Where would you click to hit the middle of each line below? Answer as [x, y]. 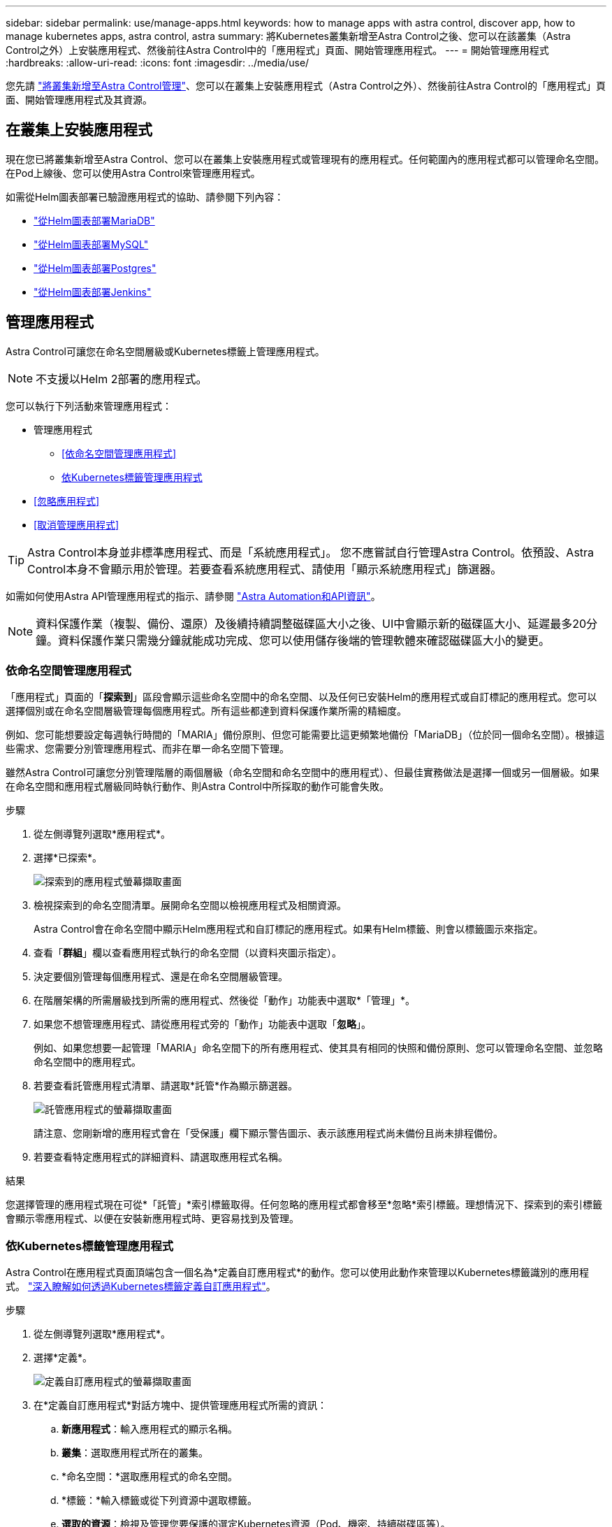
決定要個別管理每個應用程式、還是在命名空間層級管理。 [161, 977]
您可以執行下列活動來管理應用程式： [89, 406]
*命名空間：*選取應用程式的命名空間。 [150, 1477]
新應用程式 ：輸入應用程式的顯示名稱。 [150, 1429]
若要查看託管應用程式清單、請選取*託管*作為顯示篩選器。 [166, 1086]
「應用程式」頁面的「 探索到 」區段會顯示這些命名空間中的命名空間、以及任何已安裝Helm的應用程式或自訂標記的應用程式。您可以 [301, 697]
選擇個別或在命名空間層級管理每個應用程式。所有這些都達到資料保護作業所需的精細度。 [206, 711]
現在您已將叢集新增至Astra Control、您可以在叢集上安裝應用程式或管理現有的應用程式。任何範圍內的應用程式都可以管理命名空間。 [305, 159]
